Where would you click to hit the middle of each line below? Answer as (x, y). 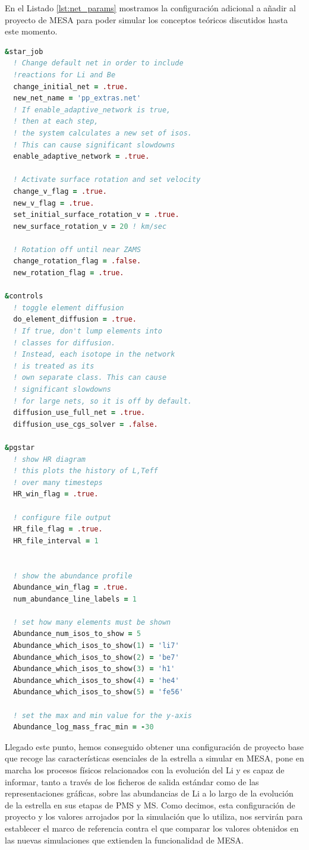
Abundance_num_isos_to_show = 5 (77, 634)
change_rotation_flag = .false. (77, 261)
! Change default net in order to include (98, 63)
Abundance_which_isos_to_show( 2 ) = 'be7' (96, 657)
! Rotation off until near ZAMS (77, 249)
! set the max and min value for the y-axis (103, 715)
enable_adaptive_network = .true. (81, 157)
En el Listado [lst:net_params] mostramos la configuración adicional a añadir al (150, 8)
